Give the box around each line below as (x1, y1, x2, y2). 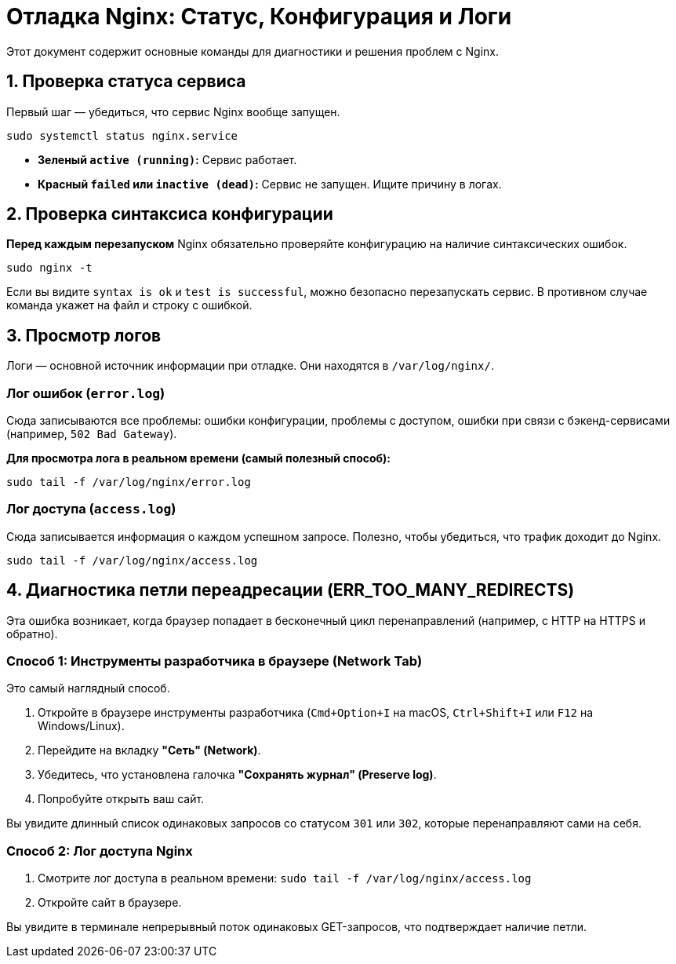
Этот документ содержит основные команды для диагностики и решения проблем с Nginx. (6, 44, 499, 58)
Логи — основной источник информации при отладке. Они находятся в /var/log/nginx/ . (6, 359, 494, 373)
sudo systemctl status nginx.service (6, 129, 238, 142)
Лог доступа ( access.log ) (6, 501, 176, 517)
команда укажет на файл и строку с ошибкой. (6, 298, 253, 312)
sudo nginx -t (6, 261, 93, 275)
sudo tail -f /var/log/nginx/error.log (6, 476, 251, 489)
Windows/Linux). (38, 719, 125, 733)
